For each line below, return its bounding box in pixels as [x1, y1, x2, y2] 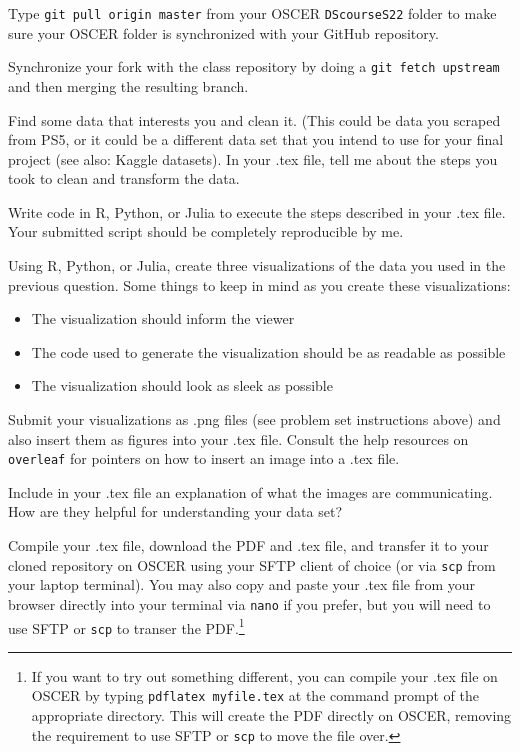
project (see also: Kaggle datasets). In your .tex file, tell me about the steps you [8, 148, 498, 169]
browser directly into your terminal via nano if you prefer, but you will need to [8, 593, 491, 614]
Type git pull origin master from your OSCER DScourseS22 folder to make [8, 3, 497, 23]
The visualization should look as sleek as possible [31, 375, 333, 396]
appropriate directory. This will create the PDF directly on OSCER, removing [31, 705, 512, 726]
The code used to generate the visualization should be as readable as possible [31, 341, 506, 362]
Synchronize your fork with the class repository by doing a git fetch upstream [8, 56, 500, 77]
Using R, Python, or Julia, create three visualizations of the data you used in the [8, 255, 506, 276]
